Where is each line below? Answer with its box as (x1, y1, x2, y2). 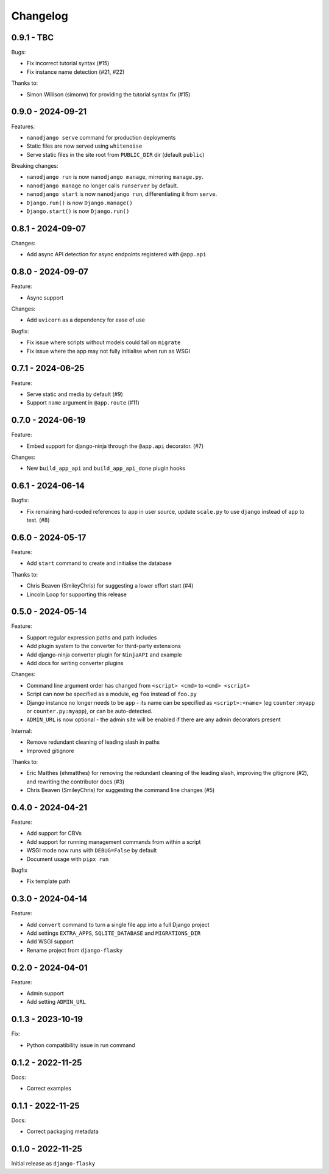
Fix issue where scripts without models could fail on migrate (26, 339, 181, 346)
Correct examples (26, 1085, 71, 1092)
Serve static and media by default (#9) (26, 391, 123, 398)
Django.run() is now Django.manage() (26, 199, 133, 206)
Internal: (11, 727, 32, 735)
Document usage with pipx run (26, 855, 109, 863)
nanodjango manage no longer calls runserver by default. (26, 182, 179, 189)
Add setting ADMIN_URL (26, 998, 87, 1006)
